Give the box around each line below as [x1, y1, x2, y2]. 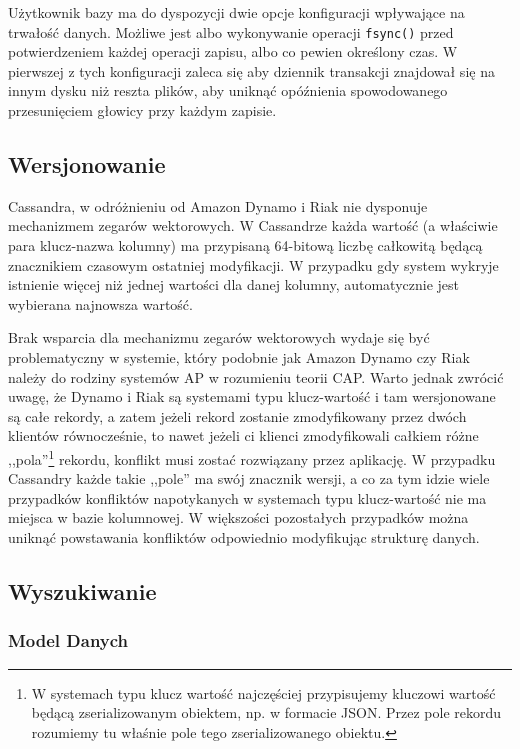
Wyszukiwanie [8, 575, 157, 606]
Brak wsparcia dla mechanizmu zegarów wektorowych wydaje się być [8, 327, 430, 348]
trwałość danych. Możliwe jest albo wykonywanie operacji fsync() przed [8, 21, 454, 42]
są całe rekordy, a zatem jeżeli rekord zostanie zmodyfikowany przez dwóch [8, 405, 467, 426]
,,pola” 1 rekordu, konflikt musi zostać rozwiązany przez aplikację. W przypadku [8, 445, 496, 469]
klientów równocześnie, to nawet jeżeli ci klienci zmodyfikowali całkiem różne [8, 425, 479, 446]
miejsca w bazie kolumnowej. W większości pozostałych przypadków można [8, 507, 469, 528]
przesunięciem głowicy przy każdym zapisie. [8, 100, 277, 121]
